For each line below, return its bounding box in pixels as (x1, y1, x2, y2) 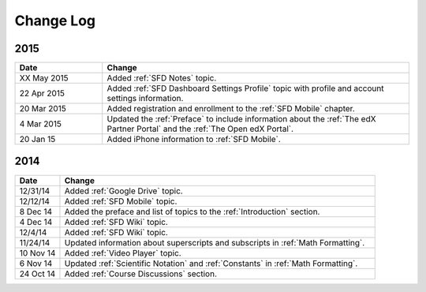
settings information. (106, 93, 184, 104)
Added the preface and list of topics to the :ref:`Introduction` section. (64, 206, 320, 217)
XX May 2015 (19, 73, 69, 84)
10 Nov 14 (19, 247, 56, 258)
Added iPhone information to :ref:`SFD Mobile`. (106, 134, 282, 145)
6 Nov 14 (19, 257, 53, 268)
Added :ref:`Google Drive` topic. (64, 185, 183, 197)
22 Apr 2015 (19, 88, 65, 99)
